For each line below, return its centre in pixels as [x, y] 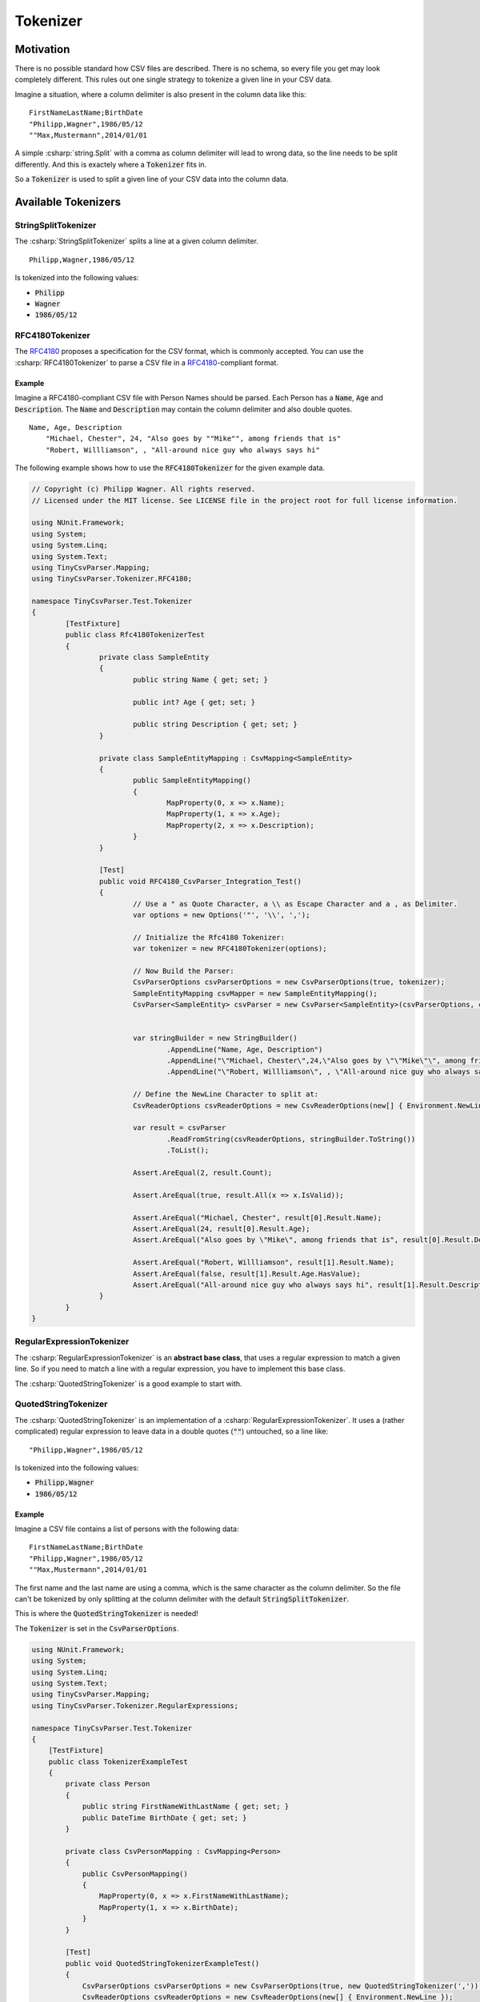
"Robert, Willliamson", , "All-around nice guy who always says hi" [182, 450]
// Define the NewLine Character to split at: [226, 1094]
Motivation [42, 49]
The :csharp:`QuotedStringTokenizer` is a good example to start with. [129, 1383]
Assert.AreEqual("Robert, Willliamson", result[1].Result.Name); [264, 1262]
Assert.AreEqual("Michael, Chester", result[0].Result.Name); [257, 1218]
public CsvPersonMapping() [135, 1873]
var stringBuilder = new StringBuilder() [215, 1038]
